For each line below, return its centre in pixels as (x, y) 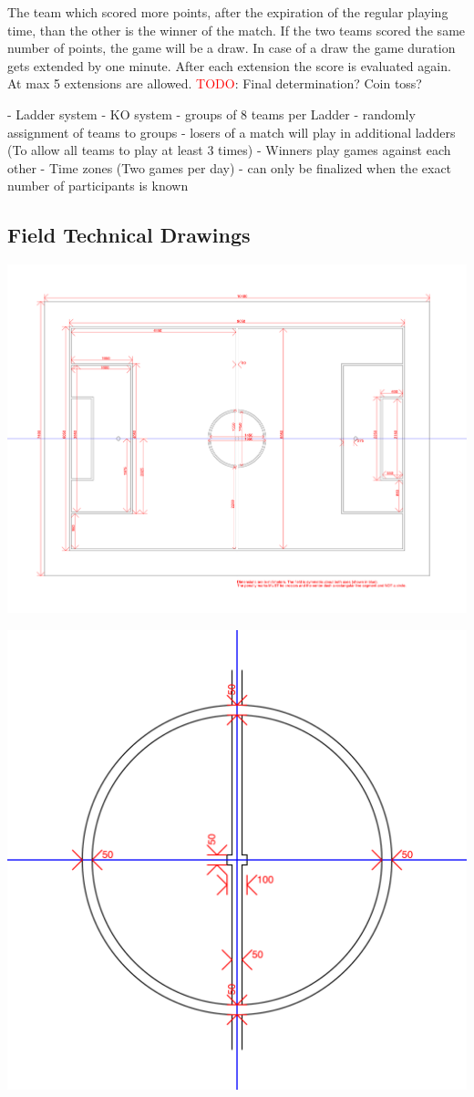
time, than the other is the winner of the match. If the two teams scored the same (237, 30)
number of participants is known (98, 186)
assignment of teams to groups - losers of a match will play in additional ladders (232, 132)
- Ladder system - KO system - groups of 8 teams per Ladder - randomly (211, 114)
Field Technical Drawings (129, 235)
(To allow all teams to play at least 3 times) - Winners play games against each (229, 150)
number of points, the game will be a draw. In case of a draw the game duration (232, 48)
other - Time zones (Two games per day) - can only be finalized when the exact (230, 167)
